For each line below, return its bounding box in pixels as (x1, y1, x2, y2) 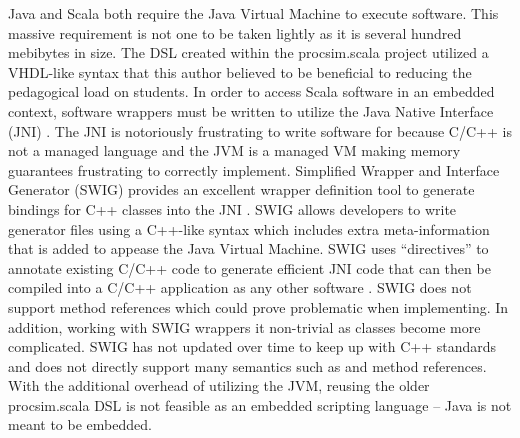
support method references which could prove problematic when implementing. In (8, 296, 509, 317)
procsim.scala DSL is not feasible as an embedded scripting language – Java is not (8, 394, 512, 415)
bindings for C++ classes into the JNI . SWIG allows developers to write (8, 198, 457, 219)
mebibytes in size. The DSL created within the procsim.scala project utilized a (8, 42, 489, 63)
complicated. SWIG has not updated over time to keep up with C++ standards (8, 336, 497, 357)
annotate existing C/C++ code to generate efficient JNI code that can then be (8, 257, 491, 278)
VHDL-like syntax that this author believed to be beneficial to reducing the (8, 61, 472, 82)
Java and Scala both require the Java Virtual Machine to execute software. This (8, 3, 499, 23)
